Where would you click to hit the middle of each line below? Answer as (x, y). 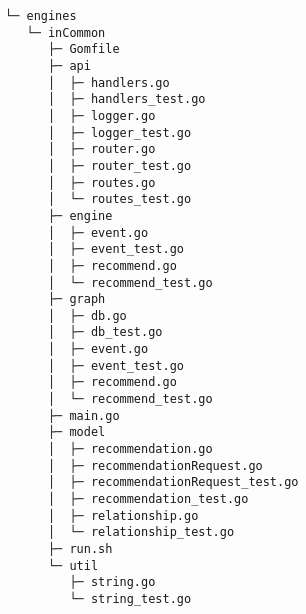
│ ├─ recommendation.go (130, 449)
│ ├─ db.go (87, 315)
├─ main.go (83, 415)
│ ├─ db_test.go (105, 332)
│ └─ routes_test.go (119, 199)
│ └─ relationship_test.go (141, 532)
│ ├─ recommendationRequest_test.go (173, 482)
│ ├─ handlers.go (108, 82)
